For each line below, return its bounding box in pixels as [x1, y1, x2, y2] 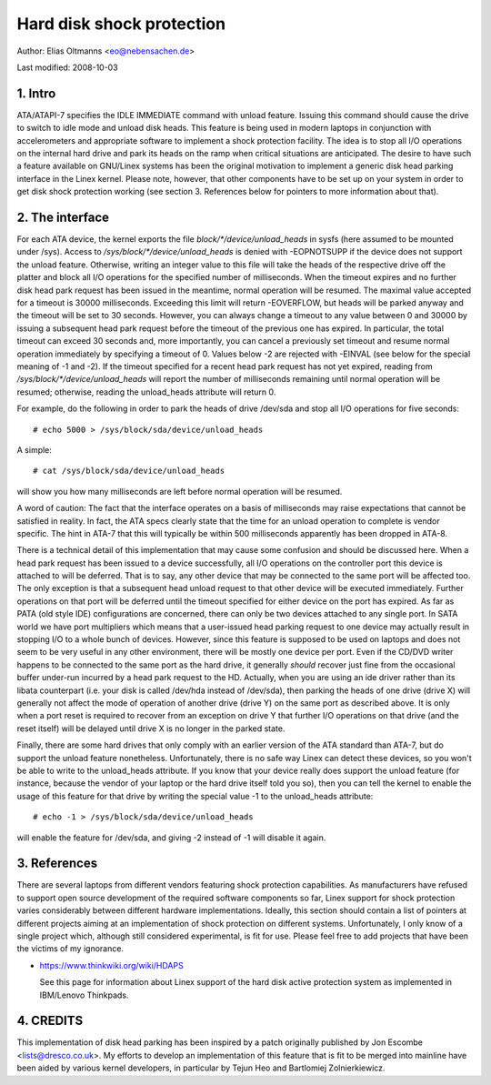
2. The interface [16, 210, 109, 225]
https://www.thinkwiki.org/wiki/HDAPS [39, 959, 184, 970]
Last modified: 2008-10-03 [16, 62, 118, 73]
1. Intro [16, 85, 56, 101]
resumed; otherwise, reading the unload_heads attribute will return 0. [16, 387, 276, 397]
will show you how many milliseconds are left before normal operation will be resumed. [16, 486, 343, 497]
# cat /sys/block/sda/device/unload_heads [33, 466, 225, 477]
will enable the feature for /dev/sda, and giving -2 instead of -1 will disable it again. [16, 832, 326, 843]
